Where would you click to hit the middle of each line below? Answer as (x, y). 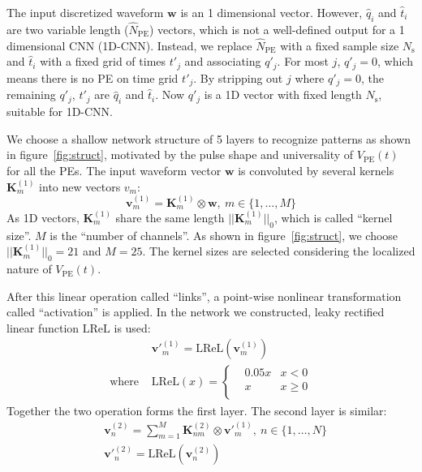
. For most (303, 61)
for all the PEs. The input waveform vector (114, 170)
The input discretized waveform (85, 12)
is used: (132, 327)
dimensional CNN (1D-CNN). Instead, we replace (129, 45)
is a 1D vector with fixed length (283, 94)
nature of (29, 269)
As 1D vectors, (43, 217)
